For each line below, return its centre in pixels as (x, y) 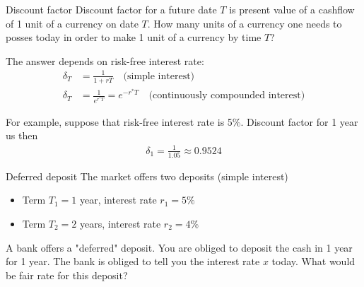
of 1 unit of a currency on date (72, 23)
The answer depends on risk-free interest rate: (105, 60)
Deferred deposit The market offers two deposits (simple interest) (147, 176)
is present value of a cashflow (292, 9)
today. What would (313, 261)
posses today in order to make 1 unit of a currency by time (134, 37)
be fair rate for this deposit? (67, 275)
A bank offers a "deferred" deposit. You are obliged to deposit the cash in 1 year (179, 247)
